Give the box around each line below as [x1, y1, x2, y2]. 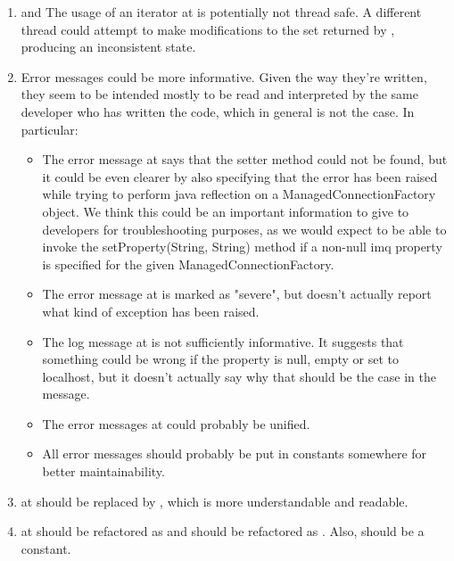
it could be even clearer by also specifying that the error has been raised [42, 167, 438, 186]
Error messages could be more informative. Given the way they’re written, [21, 67, 427, 86]
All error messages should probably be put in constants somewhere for [42, 444, 427, 463]
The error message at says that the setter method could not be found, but [42, 150, 448, 169]
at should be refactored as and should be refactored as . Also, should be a [21, 522, 425, 540]
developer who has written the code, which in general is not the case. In [21, 102, 415, 120]
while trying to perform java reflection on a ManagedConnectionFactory [42, 185, 436, 203]
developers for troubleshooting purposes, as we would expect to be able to [42, 219, 447, 238]
